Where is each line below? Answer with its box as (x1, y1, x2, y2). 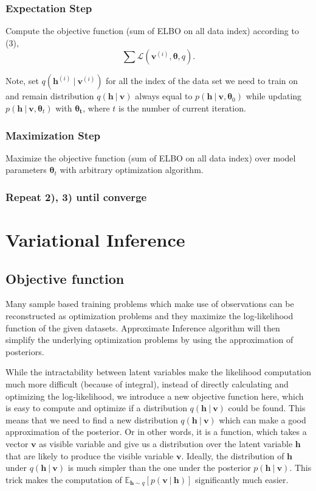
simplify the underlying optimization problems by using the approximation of (5, 333, 294, 346)
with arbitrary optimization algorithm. (60, 163, 204, 176)
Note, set (5, 74, 39, 87)
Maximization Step (5, 127, 101, 143)
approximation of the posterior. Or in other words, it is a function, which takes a (5, 425, 307, 438)
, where (83, 102, 110, 114)
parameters (5, 163, 47, 176)
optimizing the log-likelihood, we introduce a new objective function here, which (5, 389, 304, 402)
